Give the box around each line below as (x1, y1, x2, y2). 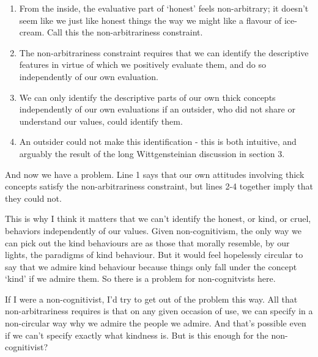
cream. (19, 26, 45, 39)
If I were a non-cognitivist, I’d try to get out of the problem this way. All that (5, 292, 298, 305)
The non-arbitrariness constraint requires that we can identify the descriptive (19, 46, 309, 59)
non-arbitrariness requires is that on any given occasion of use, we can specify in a (5, 304, 313, 317)
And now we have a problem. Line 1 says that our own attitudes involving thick (5, 167, 305, 180)
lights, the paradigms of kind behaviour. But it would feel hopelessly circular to (5, 248, 303, 261)
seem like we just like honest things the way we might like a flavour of (19, 13, 282, 26)
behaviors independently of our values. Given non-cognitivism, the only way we (5, 224, 301, 237)
